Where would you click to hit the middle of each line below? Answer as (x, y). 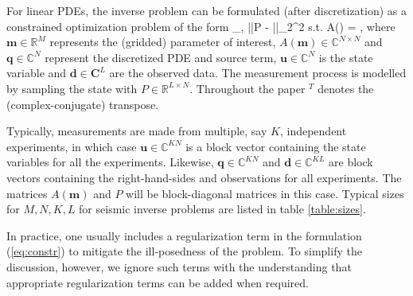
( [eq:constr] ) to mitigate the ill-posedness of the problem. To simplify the (184, 251)
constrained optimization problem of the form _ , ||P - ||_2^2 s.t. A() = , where (201, 26)
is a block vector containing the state (276, 146)
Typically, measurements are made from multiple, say (137, 131)
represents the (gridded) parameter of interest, (163, 42)
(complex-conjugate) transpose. (83, 104)
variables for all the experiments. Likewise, (110, 162)
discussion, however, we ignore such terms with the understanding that (179, 266)
